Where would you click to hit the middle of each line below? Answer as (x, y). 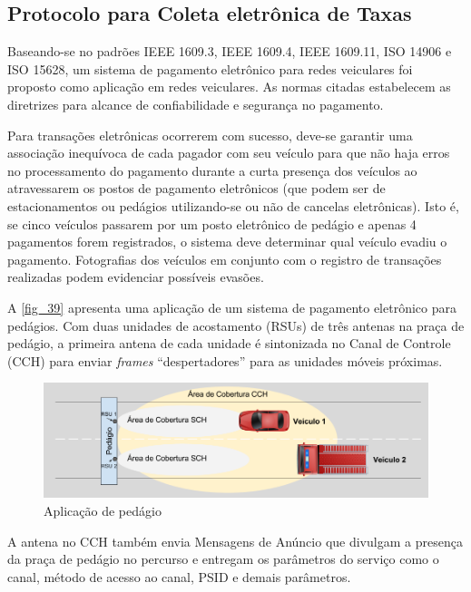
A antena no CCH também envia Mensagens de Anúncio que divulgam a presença (235, 541)
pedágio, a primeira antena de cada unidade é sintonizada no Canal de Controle (229, 343)
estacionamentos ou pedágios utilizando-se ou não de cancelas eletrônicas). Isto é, (233, 205)
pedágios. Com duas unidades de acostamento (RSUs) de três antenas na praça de (236, 325)
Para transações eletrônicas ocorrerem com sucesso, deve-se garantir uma (210, 135)
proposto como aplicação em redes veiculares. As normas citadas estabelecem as (229, 87)
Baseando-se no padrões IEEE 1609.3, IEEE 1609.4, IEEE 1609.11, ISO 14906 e (230, 51)
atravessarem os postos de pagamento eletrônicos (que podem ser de (196, 188)
